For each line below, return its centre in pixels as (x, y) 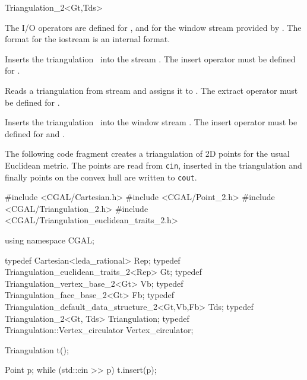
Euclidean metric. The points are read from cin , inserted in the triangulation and (153, 165)
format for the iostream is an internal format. (88, 39)
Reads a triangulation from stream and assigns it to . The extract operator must (151, 90)
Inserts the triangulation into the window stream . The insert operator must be (151, 122)
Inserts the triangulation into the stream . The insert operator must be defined (150, 58)
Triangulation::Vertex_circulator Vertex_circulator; (99, 330)
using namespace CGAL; (50, 240)
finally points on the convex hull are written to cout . (101, 177)
